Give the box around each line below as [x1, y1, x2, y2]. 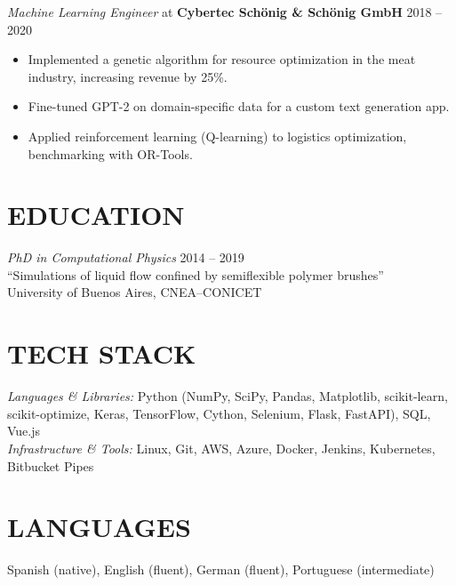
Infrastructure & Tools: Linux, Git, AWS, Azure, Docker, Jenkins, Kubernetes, [7, 438, 436, 457]
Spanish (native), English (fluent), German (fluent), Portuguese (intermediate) [7, 560, 435, 579]
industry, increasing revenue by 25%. [28, 67, 228, 85]
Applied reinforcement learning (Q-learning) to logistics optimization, [28, 126, 407, 145]
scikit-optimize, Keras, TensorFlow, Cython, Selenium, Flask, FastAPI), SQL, [7, 404, 431, 422]
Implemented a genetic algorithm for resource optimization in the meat [28, 50, 416, 68]
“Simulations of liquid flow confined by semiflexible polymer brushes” [7, 265, 384, 284]
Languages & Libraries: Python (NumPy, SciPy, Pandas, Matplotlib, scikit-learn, [7, 387, 448, 405]
